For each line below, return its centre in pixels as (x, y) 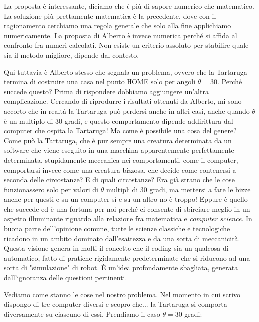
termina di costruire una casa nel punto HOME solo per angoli (100, 82)
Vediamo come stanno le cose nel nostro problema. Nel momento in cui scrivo (122, 294)
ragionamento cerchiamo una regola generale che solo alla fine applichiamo (118, 26)
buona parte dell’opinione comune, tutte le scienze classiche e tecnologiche (117, 228)
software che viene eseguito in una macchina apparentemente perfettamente (119, 150)
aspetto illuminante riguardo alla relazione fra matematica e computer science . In (128, 218)
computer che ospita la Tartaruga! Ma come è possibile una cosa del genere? (120, 131)
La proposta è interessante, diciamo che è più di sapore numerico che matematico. (129, 6)
